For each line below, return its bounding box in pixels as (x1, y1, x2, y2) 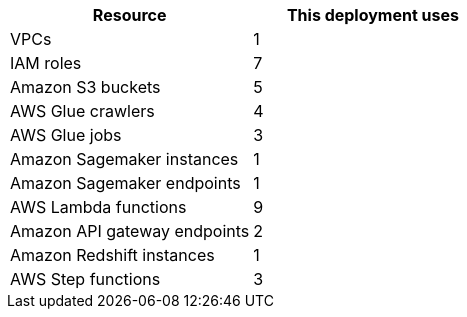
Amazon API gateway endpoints (10, 221, 250, 241)
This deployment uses (286, 5, 459, 25)
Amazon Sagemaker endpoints (10, 173, 241, 193)
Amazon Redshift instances (10, 245, 215, 265)
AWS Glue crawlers (10, 101, 155, 121)
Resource (92, 5, 167, 25)
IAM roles (10, 53, 82, 73)
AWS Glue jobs (10, 125, 122, 145)
